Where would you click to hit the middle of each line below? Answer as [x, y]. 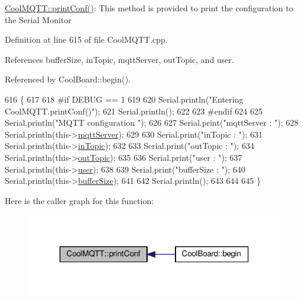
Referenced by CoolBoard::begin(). [68, 79]
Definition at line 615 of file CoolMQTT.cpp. [86, 39]
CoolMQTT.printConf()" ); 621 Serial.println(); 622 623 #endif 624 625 [134, 111]
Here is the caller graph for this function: [79, 200]
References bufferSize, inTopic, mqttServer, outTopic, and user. [119, 59]
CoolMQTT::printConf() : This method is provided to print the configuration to [149, 8]
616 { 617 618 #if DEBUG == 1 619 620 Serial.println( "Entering [124, 99]
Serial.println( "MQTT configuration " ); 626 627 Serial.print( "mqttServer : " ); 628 [151, 123]
